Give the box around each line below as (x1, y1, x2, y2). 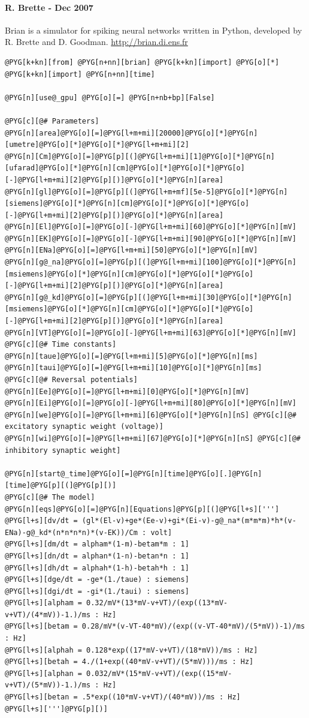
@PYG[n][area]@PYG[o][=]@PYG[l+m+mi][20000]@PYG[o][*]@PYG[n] (5, 128, 258, 137)
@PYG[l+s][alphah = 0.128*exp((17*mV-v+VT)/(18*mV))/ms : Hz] (5, 645, 258, 654)
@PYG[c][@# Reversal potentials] (5, 375, 138, 384)
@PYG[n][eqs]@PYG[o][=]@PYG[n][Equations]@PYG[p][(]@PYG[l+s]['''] (5, 504, 280, 513)
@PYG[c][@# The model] (5, 492, 95, 501)
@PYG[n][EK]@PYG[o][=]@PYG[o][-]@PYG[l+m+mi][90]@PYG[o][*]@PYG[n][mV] (5, 234, 296, 243)
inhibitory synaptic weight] (5, 446, 121, 455)
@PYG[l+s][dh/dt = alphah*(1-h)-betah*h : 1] (5, 563, 189, 572)
